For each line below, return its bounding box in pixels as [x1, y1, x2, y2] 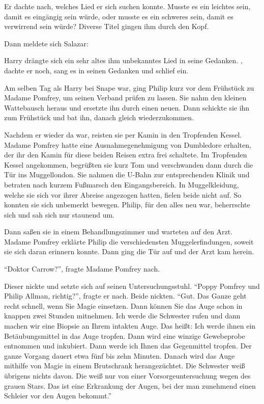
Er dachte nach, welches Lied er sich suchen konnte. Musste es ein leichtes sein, [4, 1, 251, 11]
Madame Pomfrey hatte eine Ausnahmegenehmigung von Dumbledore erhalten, [4, 139, 251, 150]
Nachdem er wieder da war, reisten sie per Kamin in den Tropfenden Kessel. [4, 129, 242, 140]
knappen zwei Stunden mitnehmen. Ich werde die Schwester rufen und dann [4, 310, 241, 321]
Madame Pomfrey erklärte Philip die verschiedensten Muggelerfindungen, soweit [4, 236, 254, 247]
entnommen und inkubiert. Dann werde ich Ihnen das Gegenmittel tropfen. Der [4, 340, 252, 351]
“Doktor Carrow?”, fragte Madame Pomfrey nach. [4, 263, 160, 274]
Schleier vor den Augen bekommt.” [4, 390, 112, 401]
